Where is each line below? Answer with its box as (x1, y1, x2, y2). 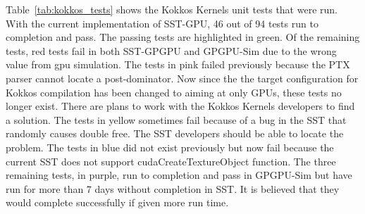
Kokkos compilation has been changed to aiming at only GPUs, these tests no (6, 84, 342, 99)
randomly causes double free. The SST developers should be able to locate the (6, 126, 344, 141)
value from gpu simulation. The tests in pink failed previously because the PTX (6, 57, 350, 72)
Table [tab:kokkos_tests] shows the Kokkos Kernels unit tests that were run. (6, 2, 338, 16)
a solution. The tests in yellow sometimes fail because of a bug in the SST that (6, 112, 347, 127)
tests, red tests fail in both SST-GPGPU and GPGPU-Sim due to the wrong (6, 43, 337, 58)
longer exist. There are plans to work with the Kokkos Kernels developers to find (6, 99, 355, 113)
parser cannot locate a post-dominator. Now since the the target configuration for (6, 70, 359, 85)
